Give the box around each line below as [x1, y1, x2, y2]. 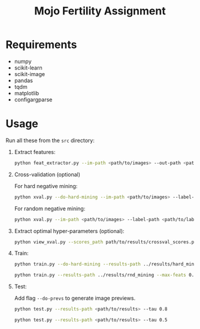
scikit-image [14, 70, 46, 77]
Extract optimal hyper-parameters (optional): [14, 227, 125, 234]
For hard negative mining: [14, 182, 78, 189]
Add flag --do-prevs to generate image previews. [14, 295, 136, 302]
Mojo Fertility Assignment [34, 4, 166, 18]
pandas [14, 77, 34, 84]
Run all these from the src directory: [5, 137, 95, 144]
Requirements [5, 38, 77, 52]
